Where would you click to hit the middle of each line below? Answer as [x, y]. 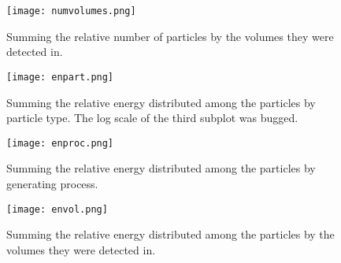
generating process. [52, 183]
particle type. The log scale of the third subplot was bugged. [152, 118]
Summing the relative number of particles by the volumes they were [170, 36]
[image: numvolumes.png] [71, 11]
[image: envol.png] [57, 209]
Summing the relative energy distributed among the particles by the [170, 234]
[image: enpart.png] [60, 77]
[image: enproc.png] [60, 143]
